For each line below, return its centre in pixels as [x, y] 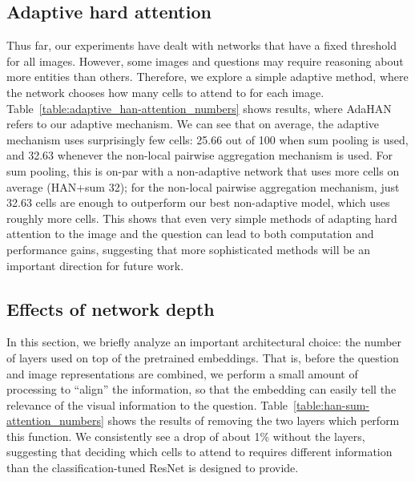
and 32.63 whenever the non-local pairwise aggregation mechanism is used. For [200, 155]
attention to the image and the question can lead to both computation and [190, 234]
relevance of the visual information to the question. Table [147, 404]
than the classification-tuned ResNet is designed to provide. [153, 468]
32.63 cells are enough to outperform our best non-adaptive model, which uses [198, 202]
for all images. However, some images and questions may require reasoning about [205, 61]
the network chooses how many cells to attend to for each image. [165, 92]
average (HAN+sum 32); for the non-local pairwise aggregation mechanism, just [203, 186]
